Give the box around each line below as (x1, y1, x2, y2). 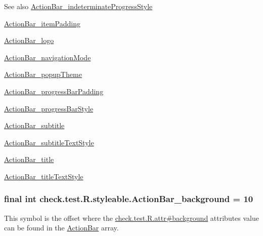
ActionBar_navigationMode (4, 52, 91, 62)
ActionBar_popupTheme (4, 69, 82, 80)
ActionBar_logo (4, 35, 54, 46)
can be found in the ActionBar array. (4, 222, 119, 233)
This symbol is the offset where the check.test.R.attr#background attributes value (4, 212, 259, 223)
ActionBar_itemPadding (4, 18, 80, 28)
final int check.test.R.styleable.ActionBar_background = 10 (4, 192, 253, 205)
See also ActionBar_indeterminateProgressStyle (4, 1, 153, 11)
